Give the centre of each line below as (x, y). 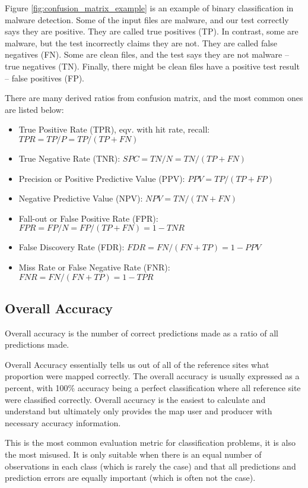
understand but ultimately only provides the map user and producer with (139, 411)
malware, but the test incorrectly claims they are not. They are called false (141, 42)
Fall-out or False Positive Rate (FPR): (88, 218)
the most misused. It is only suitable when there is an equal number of (133, 454)
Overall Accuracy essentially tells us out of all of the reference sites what (137, 364)
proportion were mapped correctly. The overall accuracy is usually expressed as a (152, 376)
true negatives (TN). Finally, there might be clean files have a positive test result (152, 66)
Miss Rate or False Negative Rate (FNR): (94, 267)
